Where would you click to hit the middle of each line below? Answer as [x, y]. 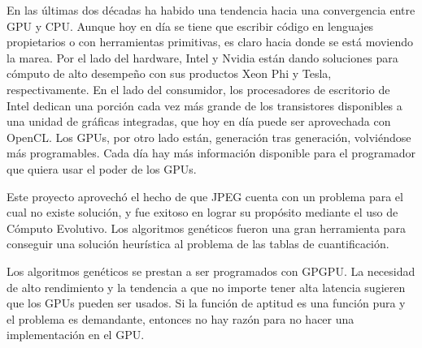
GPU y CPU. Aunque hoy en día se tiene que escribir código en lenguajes [190, 26]
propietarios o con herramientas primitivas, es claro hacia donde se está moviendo [210, 42]
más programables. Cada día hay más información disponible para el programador [211, 153]
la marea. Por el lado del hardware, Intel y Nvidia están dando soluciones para [202, 57]
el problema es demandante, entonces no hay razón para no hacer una [181, 318]
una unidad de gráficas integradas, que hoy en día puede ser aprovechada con [199, 121]
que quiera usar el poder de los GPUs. [102, 168]
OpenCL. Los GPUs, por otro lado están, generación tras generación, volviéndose [209, 137]
